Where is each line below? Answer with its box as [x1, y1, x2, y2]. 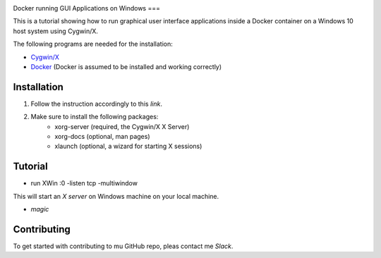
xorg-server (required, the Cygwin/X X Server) [54, 122, 190, 130]
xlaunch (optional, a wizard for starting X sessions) [54, 142, 202, 151]
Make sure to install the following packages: [30, 113, 159, 121]
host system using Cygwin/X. [13, 27, 99, 35]
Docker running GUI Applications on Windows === [13, 4, 160, 12]
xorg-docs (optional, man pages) [54, 133, 151, 141]
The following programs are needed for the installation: [13, 39, 173, 49]
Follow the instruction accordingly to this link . [30, 99, 162, 108]
